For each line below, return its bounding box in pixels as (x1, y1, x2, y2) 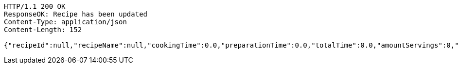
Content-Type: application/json (4, 18, 127, 26)
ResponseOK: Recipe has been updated (4, 10, 148, 18)
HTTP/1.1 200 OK (4, 2, 66, 10)
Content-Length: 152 (4, 26, 82, 34)
